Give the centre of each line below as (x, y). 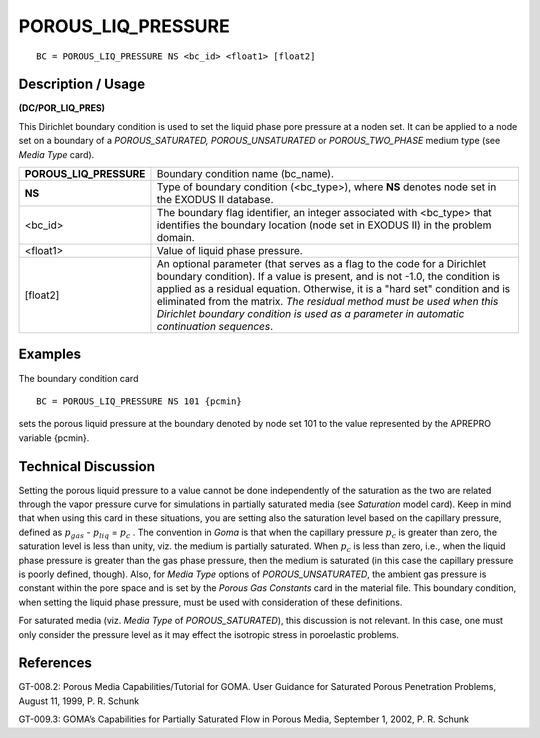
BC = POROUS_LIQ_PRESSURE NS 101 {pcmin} (139, 401)
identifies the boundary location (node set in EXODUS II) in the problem (324, 225)
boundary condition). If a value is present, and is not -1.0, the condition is (328, 277)
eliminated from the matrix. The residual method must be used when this (327, 302)
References (55, 663)
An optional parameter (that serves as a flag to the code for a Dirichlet (321, 264)
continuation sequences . (215, 327)
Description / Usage (81, 84)
